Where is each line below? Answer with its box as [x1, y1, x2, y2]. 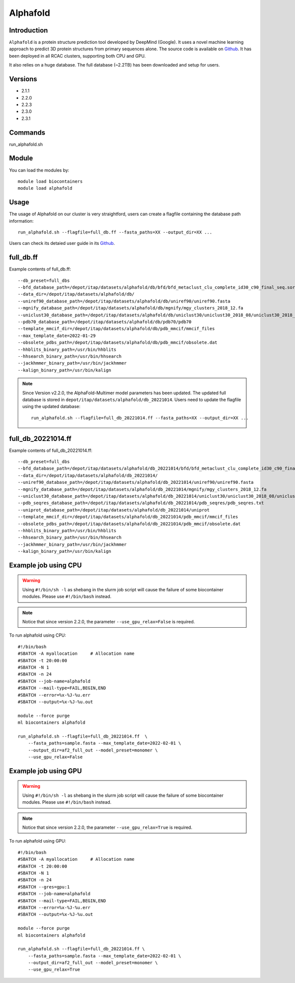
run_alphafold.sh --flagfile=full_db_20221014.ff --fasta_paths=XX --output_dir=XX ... [31, 415, 249, 421]
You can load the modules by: [9, 167, 70, 173]
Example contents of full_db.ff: [9, 266, 71, 272]
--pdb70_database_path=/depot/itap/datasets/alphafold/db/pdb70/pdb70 [18, 319, 192, 325]
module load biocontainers [18, 178, 83, 184]
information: [9, 218, 34, 224]
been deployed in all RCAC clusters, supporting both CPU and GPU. [9, 53, 146, 59]
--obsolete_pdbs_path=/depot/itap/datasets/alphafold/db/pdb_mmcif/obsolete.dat [18, 340, 218, 345]
